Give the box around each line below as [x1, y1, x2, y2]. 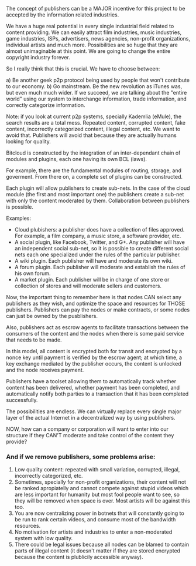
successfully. [6, 397, 38, 403]
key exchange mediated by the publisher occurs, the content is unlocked [6, 360, 181, 367]
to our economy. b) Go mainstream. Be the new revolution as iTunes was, [6, 83, 183, 90]
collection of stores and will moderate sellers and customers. [14, 282, 162, 289]
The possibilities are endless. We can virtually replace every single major [6, 408, 181, 415]
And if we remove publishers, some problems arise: [6, 453, 156, 461]
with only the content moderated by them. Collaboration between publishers [6, 197, 190, 204]
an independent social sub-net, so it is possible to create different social [14, 245, 189, 252]
